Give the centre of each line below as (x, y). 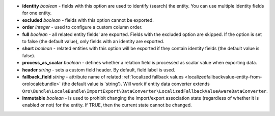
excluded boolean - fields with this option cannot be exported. (88, 20)
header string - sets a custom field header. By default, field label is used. (99, 70)
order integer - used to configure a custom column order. (82, 27)
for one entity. (37, 13)
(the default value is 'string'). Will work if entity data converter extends (136, 84)
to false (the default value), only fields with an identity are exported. (93, 41)
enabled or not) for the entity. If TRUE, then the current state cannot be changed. (107, 105)
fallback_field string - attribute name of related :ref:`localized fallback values (103, 76)
